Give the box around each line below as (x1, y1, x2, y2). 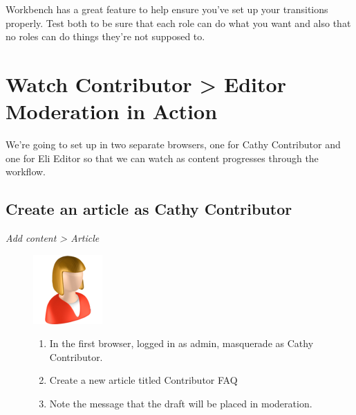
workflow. (6, 164, 46, 179)
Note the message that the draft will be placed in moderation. (49, 396, 312, 411)
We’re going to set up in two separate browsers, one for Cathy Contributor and (6, 137, 341, 152)
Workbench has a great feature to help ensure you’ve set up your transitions (6, 2, 328, 16)
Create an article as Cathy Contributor (6, 198, 292, 220)
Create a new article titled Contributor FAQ (49, 373, 238, 387)
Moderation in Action (6, 97, 218, 125)
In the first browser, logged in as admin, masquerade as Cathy (49, 336, 314, 351)
